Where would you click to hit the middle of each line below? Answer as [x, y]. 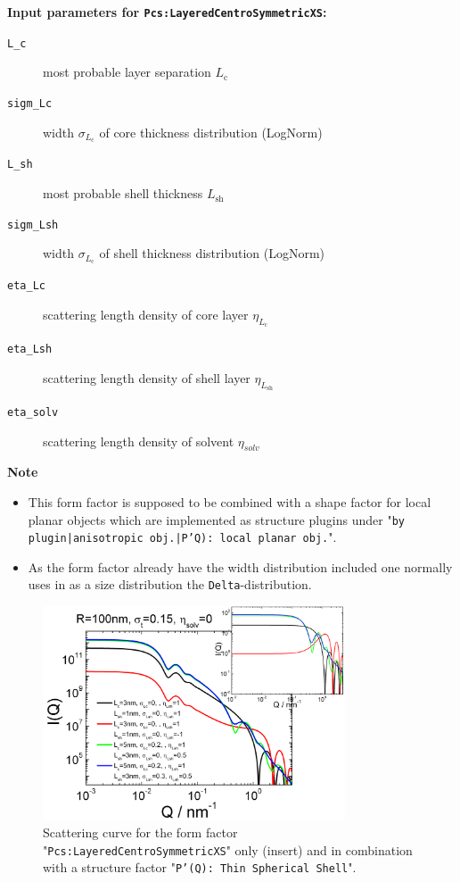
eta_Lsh [30, 349]
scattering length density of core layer [146, 314]
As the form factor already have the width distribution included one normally [240, 566]
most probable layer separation [127, 72]
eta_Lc [26, 286]
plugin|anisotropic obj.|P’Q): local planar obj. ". [182, 537]
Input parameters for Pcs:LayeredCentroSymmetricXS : [167, 12]
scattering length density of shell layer [147, 377]
